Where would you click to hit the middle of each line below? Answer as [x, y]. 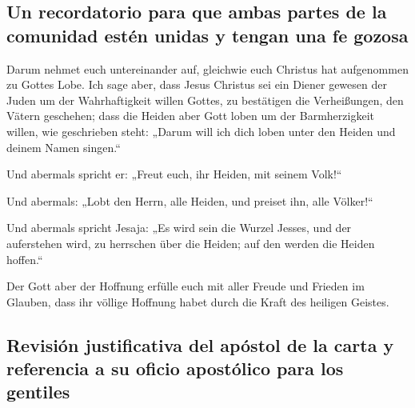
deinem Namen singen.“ [64, 147]
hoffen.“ [25, 259]
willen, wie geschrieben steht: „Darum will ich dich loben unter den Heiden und [201, 131]
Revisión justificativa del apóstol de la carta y [200, 344]
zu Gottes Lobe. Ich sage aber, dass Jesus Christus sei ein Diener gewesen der [197, 84]
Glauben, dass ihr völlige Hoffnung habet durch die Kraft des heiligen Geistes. [198, 301]
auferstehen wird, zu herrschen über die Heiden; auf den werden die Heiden [191, 243]
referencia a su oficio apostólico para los [175, 368]
